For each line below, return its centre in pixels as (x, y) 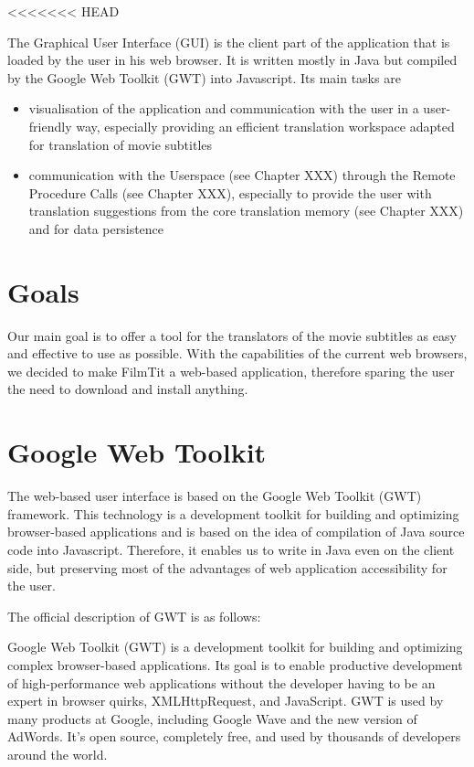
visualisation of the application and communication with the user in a (224, 108)
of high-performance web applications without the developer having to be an (221, 682)
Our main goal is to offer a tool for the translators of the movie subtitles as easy (232, 335)
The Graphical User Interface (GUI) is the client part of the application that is (229, 42)
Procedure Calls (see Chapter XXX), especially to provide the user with (230, 192)
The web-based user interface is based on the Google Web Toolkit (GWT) (215, 496)
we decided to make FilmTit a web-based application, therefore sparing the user (231, 371)
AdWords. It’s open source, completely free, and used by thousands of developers (234, 736)
